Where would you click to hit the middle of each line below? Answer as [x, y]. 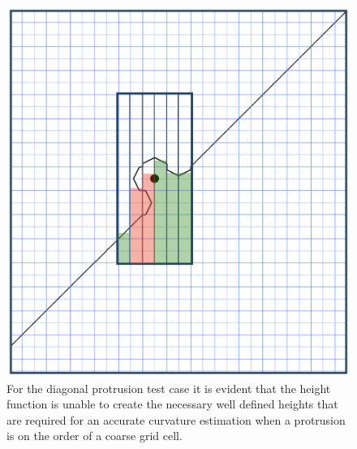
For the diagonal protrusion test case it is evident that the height [169, 388]
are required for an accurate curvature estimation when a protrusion [176, 419]
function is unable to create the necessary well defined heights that [172, 404]
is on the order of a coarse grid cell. [95, 436]
